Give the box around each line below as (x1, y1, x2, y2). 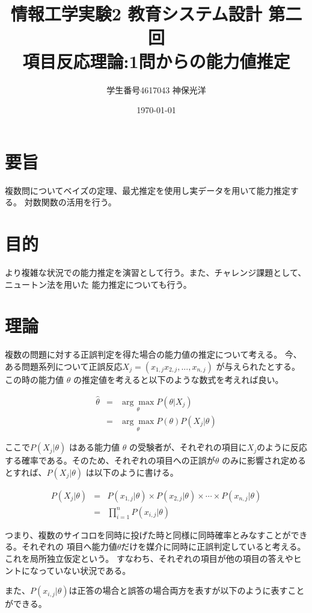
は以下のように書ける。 (85, 465, 179, 478)
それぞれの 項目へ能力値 (21, 540, 117, 553)
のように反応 (257, 441, 308, 453)
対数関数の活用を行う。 (24, 196, 117, 208)
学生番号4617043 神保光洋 (106, 83, 206, 96)
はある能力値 (69, 441, 120, 453)
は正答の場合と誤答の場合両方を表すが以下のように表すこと (69, 584, 305, 597)
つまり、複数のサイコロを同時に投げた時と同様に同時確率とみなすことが (5, 528, 291, 541)
